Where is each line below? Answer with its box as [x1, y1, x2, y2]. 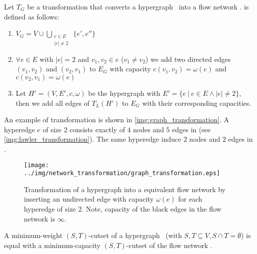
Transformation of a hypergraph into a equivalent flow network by [24, 184, 226, 194]
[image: [24, 161, 49, 169]
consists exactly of [69, 124, 125, 134]
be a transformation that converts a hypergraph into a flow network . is [27, 1, 249, 11]
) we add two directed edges [145, 53, 231, 64]
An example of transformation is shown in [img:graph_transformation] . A [4, 114, 229, 125]
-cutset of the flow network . [126, 240, 213, 250]
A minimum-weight [4, 230, 63, 241]
